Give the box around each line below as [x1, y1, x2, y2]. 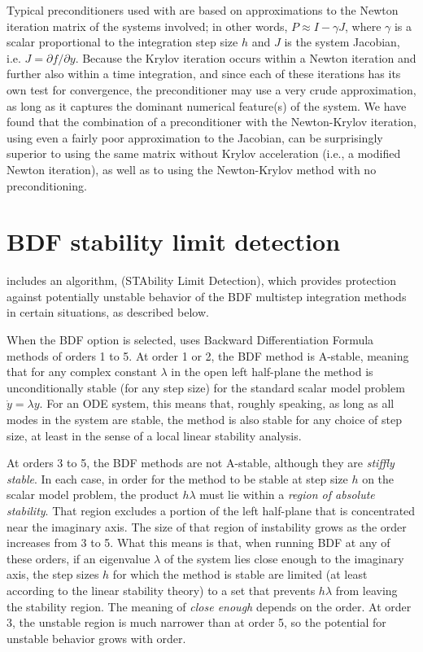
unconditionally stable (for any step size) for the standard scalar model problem [7, 379, 405, 396]
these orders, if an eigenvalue [7, 549, 150, 567]
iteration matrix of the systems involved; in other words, [7, 17, 288, 34]
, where [345, 17, 382, 34]
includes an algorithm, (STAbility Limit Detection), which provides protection [7, 272, 397, 289]
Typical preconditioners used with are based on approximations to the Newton [7, 2, 399, 18]
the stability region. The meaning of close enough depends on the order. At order [7, 597, 412, 615]
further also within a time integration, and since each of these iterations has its [7, 65, 401, 82]
